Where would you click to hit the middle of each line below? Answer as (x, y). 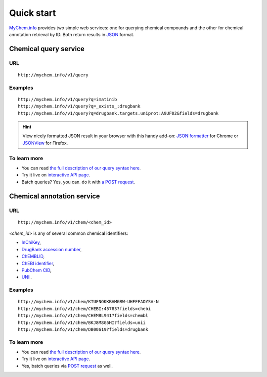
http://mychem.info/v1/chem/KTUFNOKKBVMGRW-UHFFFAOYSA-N (89, 302)
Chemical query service (47, 49)
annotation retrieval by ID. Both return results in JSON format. (72, 34)
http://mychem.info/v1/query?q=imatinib (67, 99)
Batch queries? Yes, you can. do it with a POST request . (78, 182)
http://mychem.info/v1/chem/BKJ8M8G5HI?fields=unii (82, 323)
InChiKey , (31, 242)
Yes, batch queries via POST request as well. (67, 366)
